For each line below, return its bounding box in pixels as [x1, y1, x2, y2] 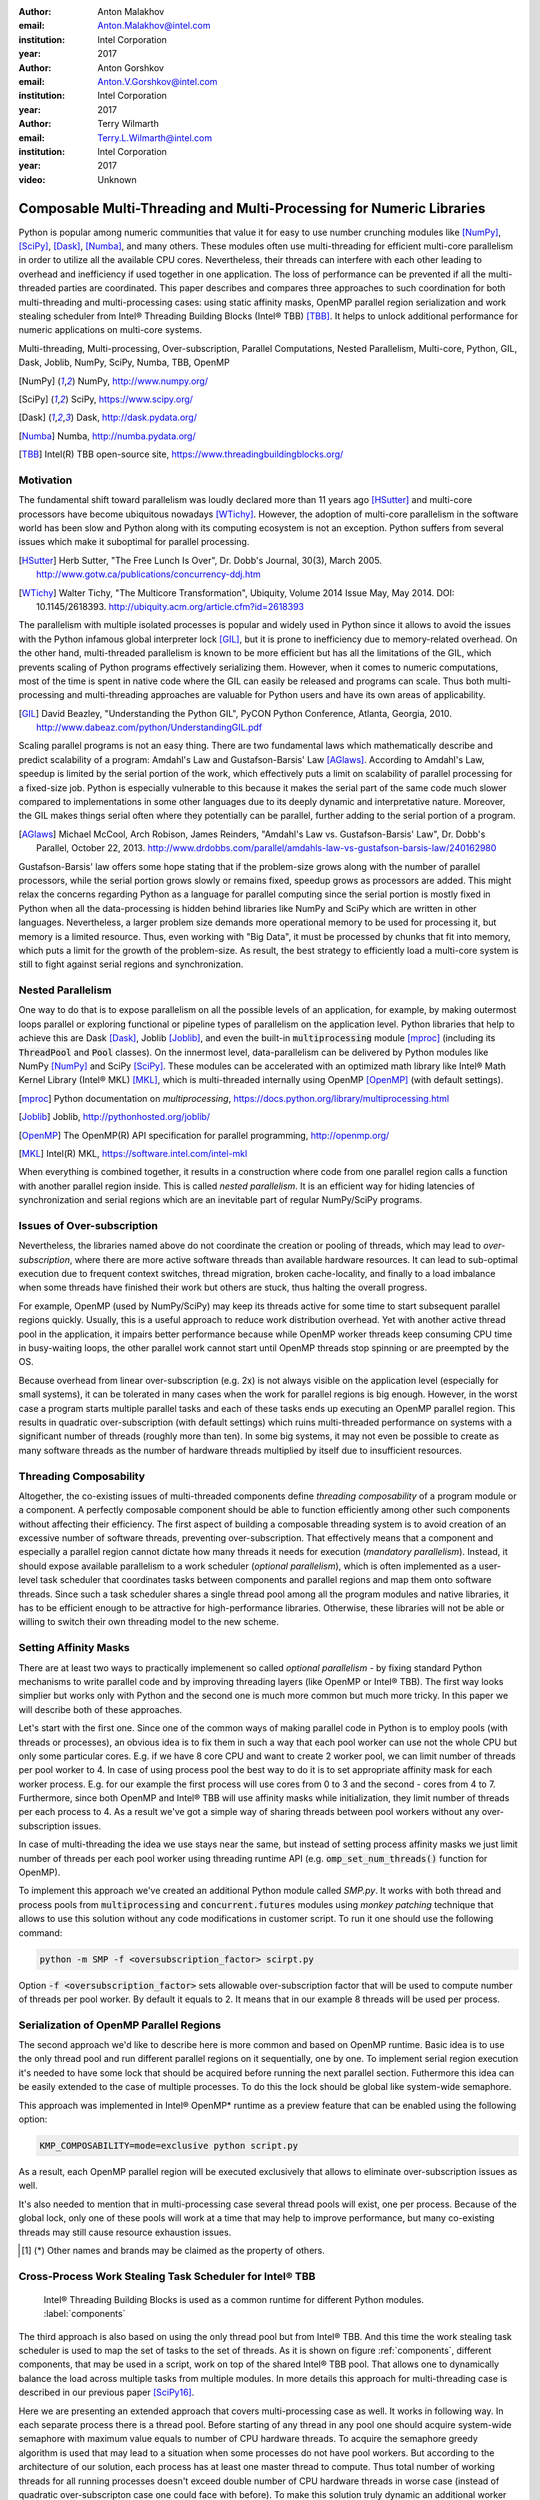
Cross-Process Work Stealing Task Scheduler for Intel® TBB [18, 2269, 316, 2283]
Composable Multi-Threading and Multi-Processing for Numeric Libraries [18, 200, 486, 217]
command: [18, 1926, 63, 1939]
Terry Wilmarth [97, 118, 159, 130]
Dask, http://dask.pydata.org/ [76, 411, 197, 424]
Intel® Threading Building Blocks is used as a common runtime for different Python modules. [43, 2293, 425, 2305]
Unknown [97, 173, 137, 185]
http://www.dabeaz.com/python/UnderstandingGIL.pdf [36, 721, 263, 734]
